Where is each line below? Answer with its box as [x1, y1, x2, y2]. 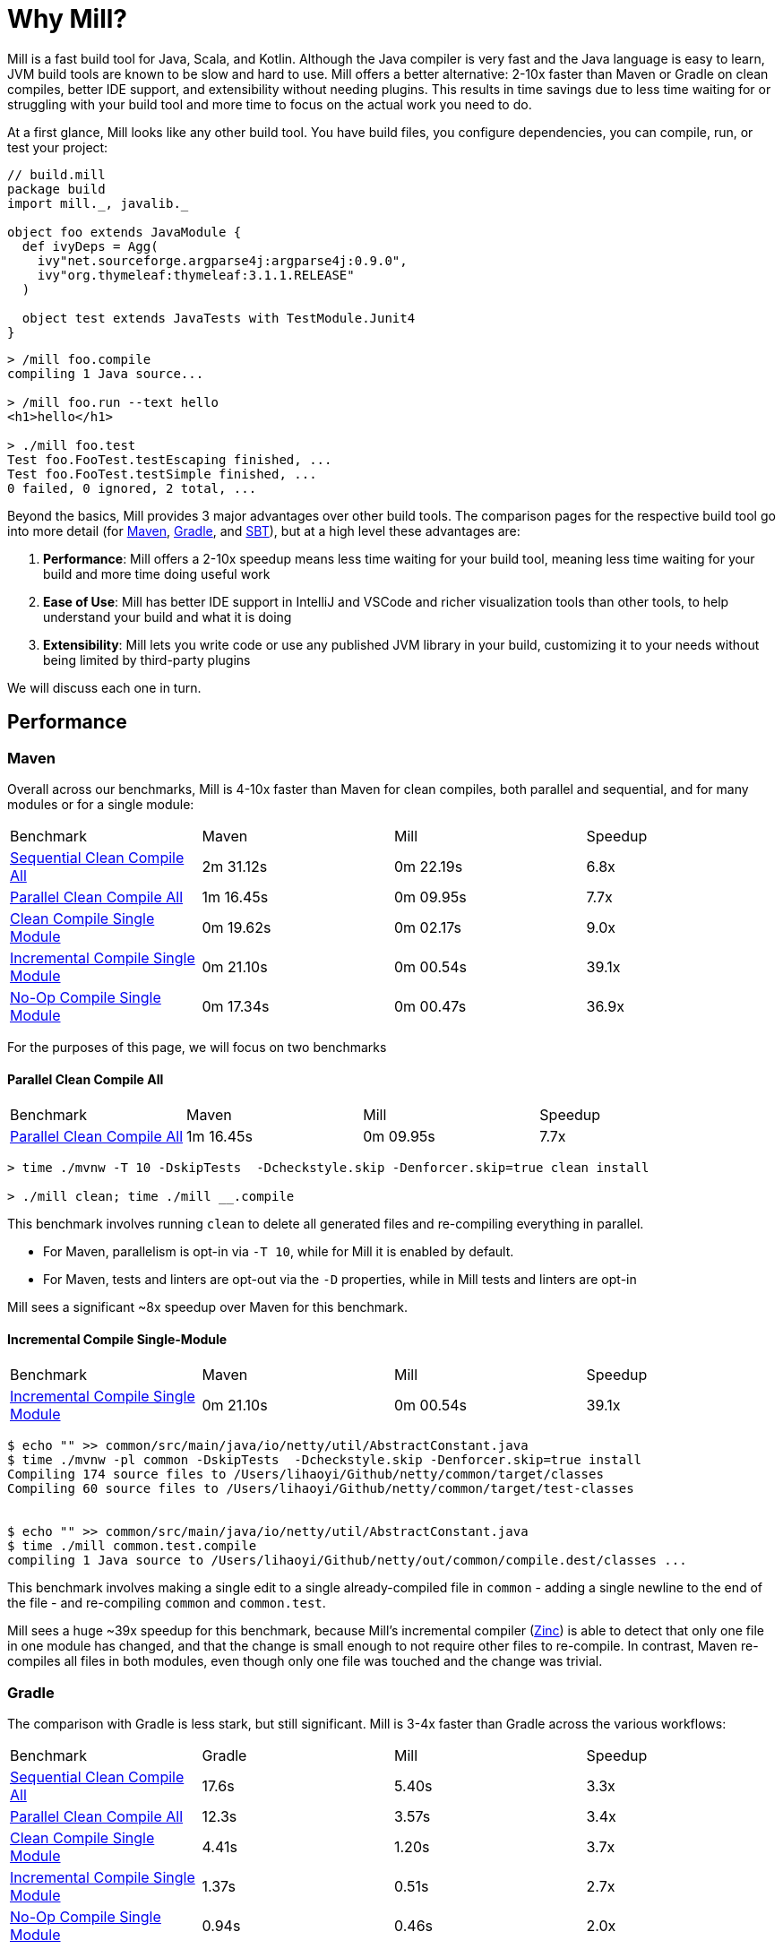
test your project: [7, 139, 108, 155]
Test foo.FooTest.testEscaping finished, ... [7, 452, 332, 467]
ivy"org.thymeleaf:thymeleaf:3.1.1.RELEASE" [37, 267, 355, 282]
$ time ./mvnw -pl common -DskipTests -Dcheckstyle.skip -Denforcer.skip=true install [7, 1453, 642, 1468]
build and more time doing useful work [43, 565, 271, 582]
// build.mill [7, 167, 106, 182]
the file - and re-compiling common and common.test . [7, 1595, 326, 1611]
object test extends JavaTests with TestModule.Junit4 [22, 310, 416, 325]
